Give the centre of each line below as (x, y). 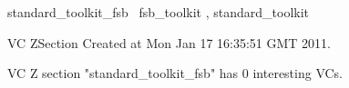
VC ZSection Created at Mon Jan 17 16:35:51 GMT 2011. (169, 42)
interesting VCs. (298, 73)
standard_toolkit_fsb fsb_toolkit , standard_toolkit (159, 12)
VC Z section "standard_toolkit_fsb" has (123, 73)
